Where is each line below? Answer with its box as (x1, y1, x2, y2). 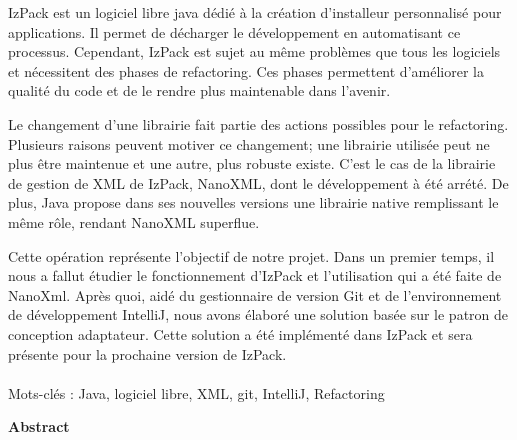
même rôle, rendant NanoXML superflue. (8, 211, 260, 232)
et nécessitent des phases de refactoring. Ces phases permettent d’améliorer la (8, 60, 484, 81)
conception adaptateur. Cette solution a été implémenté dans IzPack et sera (8, 323, 473, 344)
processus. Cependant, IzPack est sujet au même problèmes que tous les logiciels (8, 41, 501, 62)
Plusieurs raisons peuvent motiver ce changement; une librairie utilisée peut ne (8, 133, 490, 154)
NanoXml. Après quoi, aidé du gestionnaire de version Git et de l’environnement (8, 284, 502, 305)
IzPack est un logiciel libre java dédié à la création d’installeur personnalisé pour (8, 2, 502, 22)
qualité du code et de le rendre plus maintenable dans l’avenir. (8, 80, 391, 101)
